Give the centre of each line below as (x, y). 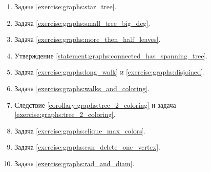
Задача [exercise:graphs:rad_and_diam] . (74, 163)
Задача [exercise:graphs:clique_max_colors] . (80, 130)
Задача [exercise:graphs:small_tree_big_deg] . (82, 23)
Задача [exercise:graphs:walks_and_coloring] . (82, 88)
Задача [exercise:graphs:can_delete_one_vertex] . (87, 147)
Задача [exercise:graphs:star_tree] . (65, 6)
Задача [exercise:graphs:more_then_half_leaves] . (87, 39)
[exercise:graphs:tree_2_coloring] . (65, 114)
